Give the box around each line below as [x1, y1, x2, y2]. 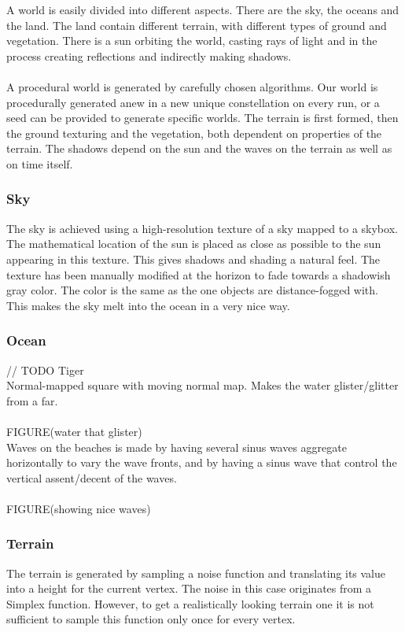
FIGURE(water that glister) [6, 423, 142, 439]
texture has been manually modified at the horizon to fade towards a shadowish [6, 266, 391, 283]
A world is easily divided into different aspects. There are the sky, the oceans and [6, 2, 399, 17]
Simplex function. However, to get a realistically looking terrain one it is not [6, 595, 374, 612]
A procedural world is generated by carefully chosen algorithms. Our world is [6, 78, 378, 94]
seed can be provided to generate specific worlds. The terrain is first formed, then [6, 109, 399, 126]
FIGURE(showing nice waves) [6, 500, 151, 516]
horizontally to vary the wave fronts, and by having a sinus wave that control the [6, 454, 397, 471]
